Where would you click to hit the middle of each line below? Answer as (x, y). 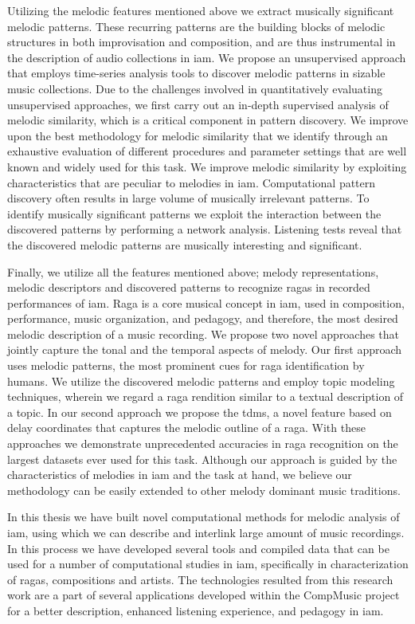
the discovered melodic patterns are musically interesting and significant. (185, 244)
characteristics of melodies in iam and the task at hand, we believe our (180, 475)
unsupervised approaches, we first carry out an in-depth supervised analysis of (198, 104)
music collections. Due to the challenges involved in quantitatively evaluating (195, 88)
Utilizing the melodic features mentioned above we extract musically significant (201, 10)
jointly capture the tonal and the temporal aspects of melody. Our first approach (205, 349)
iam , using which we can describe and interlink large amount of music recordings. (206, 532)
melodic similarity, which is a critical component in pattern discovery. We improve (208, 120)
